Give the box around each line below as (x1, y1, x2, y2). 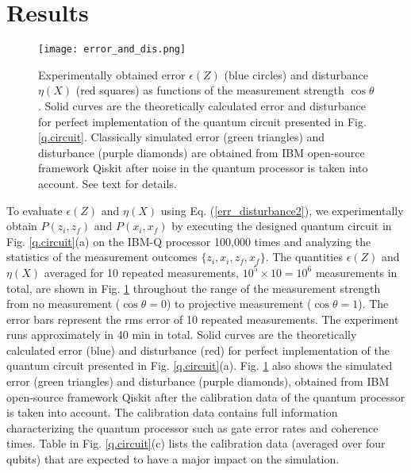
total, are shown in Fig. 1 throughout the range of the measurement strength (6, 279, 381, 296)
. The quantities (265, 248, 343, 265)
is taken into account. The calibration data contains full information (6, 404, 338, 421)
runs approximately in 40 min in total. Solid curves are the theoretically (6, 326, 357, 343)
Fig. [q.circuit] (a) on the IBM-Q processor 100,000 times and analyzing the (6, 233, 371, 249)
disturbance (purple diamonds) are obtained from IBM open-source (38, 144, 365, 160)
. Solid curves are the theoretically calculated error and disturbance (38, 97, 367, 113)
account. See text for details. (38, 175, 177, 191)
